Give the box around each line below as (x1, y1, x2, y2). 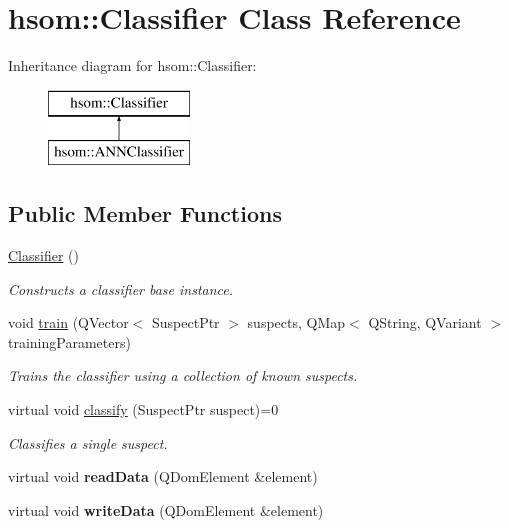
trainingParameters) (8, 331, 131, 352)
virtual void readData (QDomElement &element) (8, 466, 318, 487)
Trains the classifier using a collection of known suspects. (8, 365, 358, 386)
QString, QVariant (368, 312, 482, 333)
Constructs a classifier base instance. (8, 278, 234, 299)
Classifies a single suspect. (8, 432, 168, 453)
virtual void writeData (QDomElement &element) (8, 499, 324, 520)
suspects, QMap (247, 312, 346, 333)
